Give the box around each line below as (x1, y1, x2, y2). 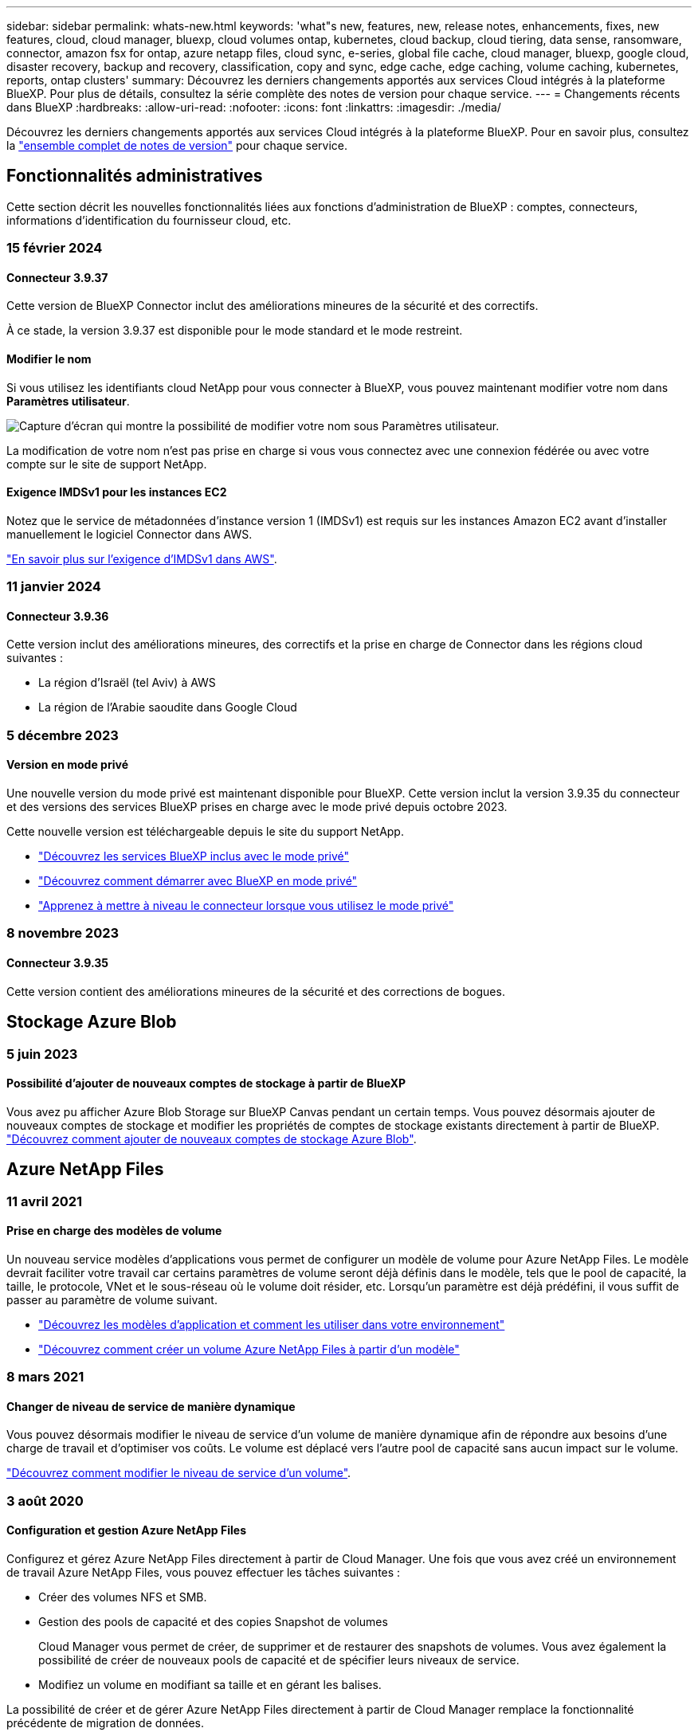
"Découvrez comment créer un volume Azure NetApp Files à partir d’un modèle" (38, 1342, 460, 1356)
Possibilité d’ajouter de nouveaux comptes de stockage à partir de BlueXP (6, 1076, 406, 1091)
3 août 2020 (6, 1492, 84, 1509)
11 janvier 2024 (6, 578, 101, 595)
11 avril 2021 (6, 1193, 83, 1209)
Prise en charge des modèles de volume (6, 1224, 222, 1238)
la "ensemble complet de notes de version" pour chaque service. (6, 139, 348, 152)
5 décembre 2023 (6, 727, 119, 743)
